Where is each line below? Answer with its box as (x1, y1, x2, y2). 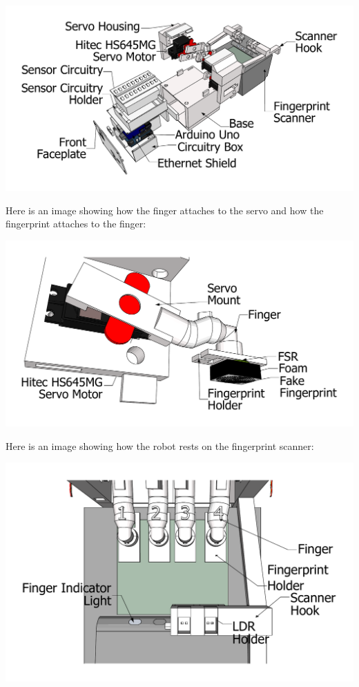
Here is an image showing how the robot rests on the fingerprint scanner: (6, 438, 314, 453)
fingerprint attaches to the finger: (6, 216, 146, 231)
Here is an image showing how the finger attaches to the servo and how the (6, 203, 324, 217)
